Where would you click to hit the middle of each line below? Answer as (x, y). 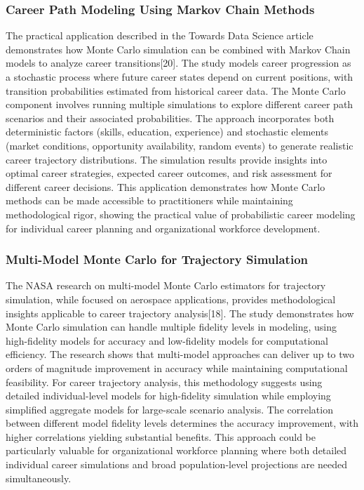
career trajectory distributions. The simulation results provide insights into (167, 159)
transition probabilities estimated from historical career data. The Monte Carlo (176, 90)
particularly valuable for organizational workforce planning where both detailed (176, 450)
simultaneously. (39, 478)
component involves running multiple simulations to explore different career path (180, 104)
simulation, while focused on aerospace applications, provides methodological (171, 299)
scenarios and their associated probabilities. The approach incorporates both (170, 118)
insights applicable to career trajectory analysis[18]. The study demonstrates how (180, 313)
